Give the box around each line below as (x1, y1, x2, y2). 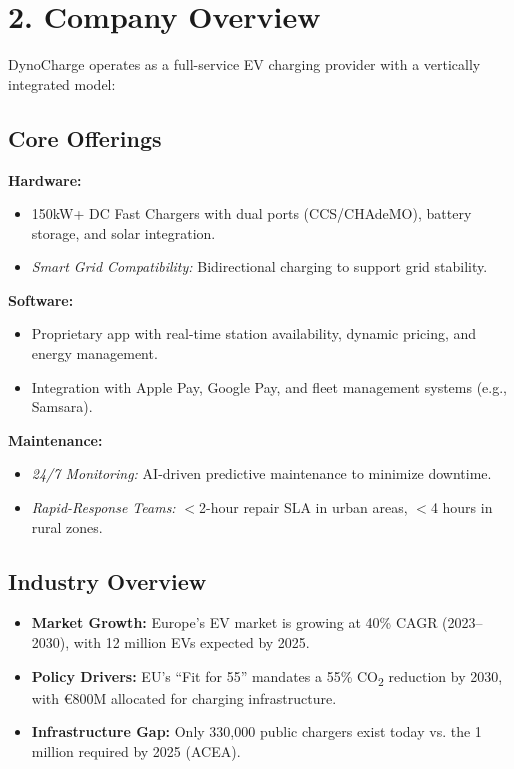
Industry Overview (8, 565, 207, 596)
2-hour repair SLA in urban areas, (199, 497, 408, 518)
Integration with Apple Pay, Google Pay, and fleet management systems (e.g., (31, 376, 507, 397)
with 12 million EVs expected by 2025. (73, 632, 310, 653)
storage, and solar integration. (31, 222, 216, 243)
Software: (8, 289, 74, 310)
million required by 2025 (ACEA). (31, 740, 241, 761)
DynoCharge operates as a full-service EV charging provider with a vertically (8, 54, 481, 75)
